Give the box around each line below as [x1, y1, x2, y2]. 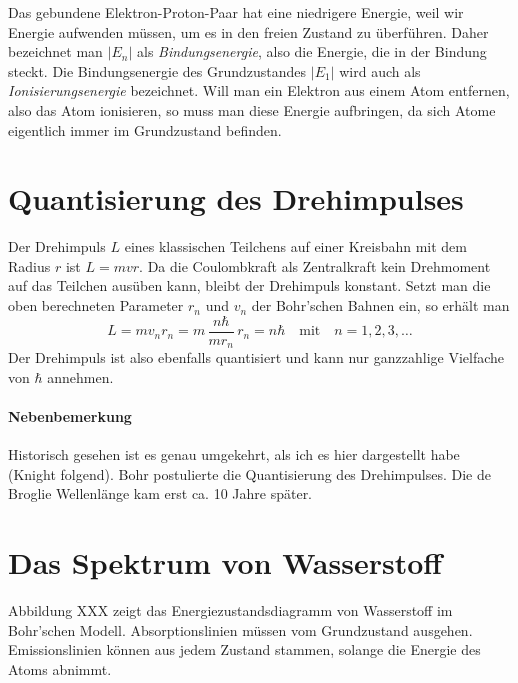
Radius [8, 255, 51, 276]
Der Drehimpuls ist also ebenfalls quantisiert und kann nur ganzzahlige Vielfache [8, 347, 505, 368]
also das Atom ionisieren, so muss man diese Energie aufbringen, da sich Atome [8, 99, 496, 120]
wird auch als [339, 60, 421, 81]
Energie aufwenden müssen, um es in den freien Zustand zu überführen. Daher [8, 21, 489, 42]
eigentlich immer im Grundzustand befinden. [8, 119, 282, 140]
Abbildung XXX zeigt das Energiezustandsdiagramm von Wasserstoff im [8, 600, 453, 621]
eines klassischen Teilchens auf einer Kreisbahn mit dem [124, 236, 468, 257]
